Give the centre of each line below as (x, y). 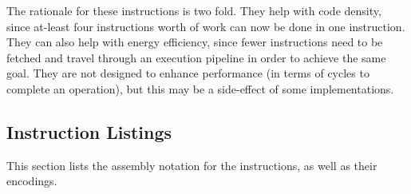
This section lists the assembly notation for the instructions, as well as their (192, 165)
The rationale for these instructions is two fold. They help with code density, (194, 10)
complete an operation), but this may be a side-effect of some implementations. (200, 88)
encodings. (32, 181)
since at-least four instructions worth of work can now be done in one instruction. (206, 26)
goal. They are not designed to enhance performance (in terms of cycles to (188, 73)
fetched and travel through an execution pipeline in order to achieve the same (196, 57)
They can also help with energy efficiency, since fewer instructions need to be (195, 42)
